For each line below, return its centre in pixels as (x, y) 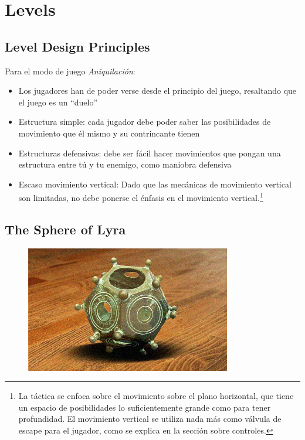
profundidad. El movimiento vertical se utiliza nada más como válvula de (150, 419)
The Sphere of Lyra (65, 229)
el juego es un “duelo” (58, 102)
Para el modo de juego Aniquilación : (70, 71)
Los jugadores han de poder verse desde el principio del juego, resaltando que (157, 91)
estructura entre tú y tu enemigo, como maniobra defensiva (125, 164)
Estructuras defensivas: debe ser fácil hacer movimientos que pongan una (150, 153)
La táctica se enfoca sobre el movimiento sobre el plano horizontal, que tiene (156, 396)
